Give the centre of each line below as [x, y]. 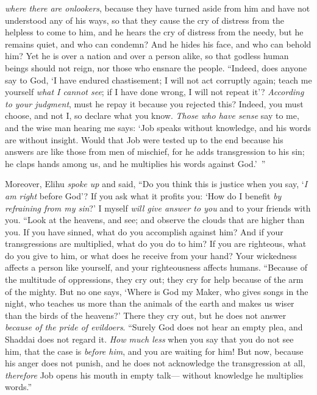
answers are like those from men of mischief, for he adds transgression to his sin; [155, 151]
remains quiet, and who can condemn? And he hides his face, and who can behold [158, 44]
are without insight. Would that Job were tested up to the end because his [144, 139]
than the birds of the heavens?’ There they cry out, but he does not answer [146, 315]
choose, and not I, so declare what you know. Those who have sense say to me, [152, 116]
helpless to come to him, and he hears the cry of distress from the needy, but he [154, 32]
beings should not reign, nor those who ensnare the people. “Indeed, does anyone [156, 67]
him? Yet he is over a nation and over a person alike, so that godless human [147, 56]
